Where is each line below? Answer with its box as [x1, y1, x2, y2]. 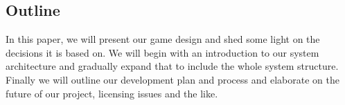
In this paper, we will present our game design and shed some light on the [6, 32, 320, 46]
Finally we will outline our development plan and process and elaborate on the [6, 72, 339, 86]
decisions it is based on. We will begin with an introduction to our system [6, 45, 319, 59]
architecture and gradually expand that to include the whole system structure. [6, 59, 339, 73]
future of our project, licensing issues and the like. [6, 86, 218, 100]
